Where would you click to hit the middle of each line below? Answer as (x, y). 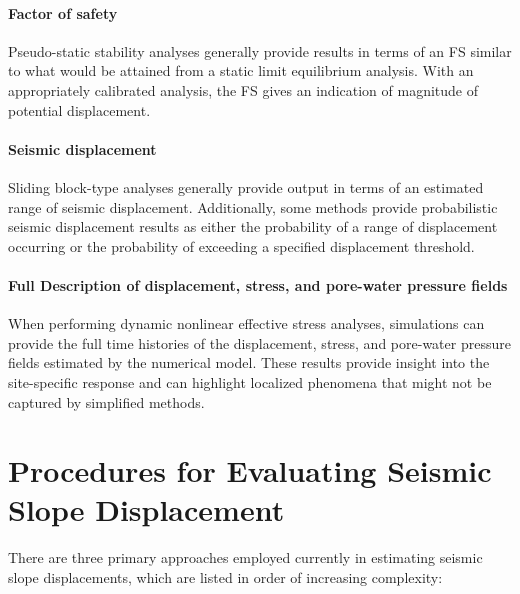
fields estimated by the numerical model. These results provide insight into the (249, 362)
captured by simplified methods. (106, 401)
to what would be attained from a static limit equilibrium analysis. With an (241, 70)
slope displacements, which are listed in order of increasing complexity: (225, 577)
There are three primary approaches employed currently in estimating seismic (245, 557)
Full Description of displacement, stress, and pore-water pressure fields (258, 284)
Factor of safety (63, 12)
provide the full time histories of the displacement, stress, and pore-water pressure (259, 342)
